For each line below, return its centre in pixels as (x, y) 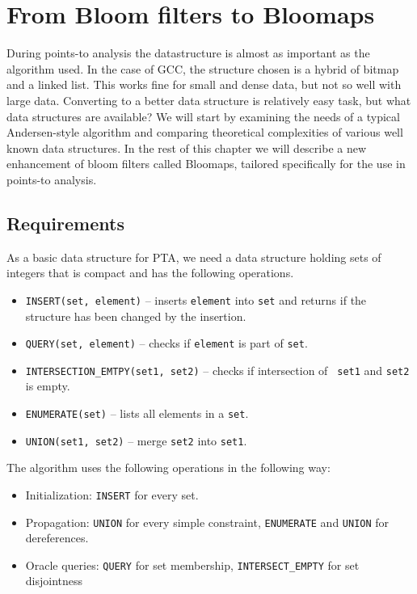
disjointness (54, 581)
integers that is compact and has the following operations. (150, 273)
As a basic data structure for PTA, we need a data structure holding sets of (194, 257)
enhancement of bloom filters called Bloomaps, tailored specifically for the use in (206, 164)
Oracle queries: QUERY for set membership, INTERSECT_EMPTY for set (192, 565)
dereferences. (57, 538)
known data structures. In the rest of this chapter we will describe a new (187, 147)
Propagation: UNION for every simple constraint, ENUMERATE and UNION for (207, 522)
